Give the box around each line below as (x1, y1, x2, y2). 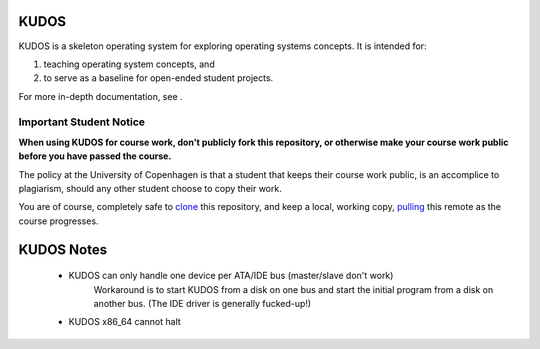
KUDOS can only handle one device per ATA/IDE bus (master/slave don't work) (68, 270, 394, 282)
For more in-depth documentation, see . (18, 90, 184, 102)
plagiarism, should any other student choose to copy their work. (18, 183, 282, 194)
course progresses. (18, 215, 99, 227)
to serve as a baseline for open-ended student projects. (43, 72, 274, 84)
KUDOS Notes (18, 241, 108, 258)
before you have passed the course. (18, 150, 172, 162)
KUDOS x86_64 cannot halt (68, 316, 182, 328)
